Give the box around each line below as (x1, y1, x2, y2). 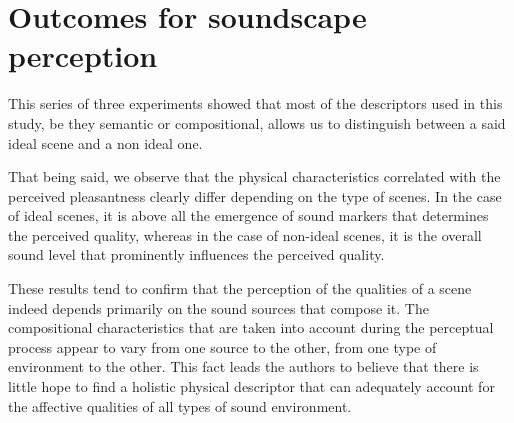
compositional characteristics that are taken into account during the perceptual (8, 317, 494, 338)
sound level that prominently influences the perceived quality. (8, 244, 385, 265)
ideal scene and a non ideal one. (8, 132, 203, 153)
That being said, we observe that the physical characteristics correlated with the (8, 166, 501, 187)
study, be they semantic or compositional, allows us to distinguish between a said (8, 112, 506, 133)
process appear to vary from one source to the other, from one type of (8, 336, 437, 357)
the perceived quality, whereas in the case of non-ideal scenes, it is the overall (8, 224, 482, 245)
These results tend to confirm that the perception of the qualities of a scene (8, 278, 472, 299)
